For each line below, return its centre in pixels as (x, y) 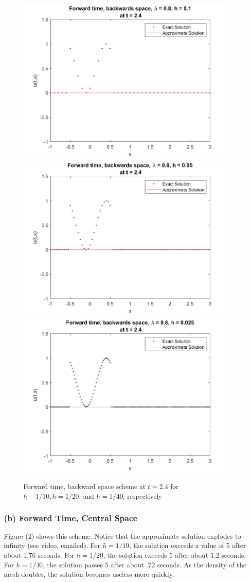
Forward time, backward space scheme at (85, 486)
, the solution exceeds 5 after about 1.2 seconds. (175, 555)
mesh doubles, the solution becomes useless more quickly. (89, 574)
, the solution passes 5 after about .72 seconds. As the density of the (144, 564)
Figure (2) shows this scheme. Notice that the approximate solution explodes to (123, 535)
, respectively (142, 496)
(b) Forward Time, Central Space (71, 517)
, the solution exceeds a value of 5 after (187, 545)
